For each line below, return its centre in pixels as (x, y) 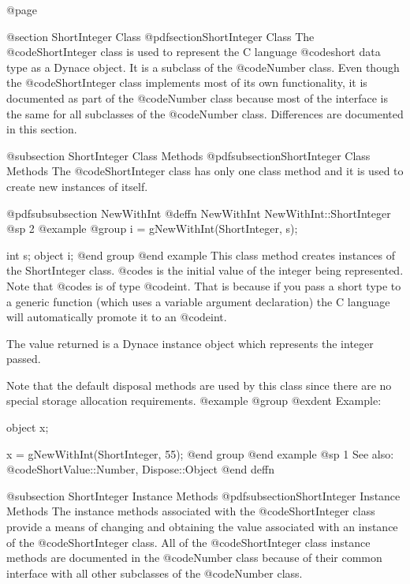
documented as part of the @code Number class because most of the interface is (197, 97)
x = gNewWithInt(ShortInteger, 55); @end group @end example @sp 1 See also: (200, 453)
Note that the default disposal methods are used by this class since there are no (199, 385)
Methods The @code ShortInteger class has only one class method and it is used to (205, 171)
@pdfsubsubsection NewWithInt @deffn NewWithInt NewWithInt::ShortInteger (199, 213)
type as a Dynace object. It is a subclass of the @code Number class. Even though (203, 67)
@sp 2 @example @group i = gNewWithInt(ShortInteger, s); (152, 228)
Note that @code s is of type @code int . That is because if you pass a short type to (204, 285)
